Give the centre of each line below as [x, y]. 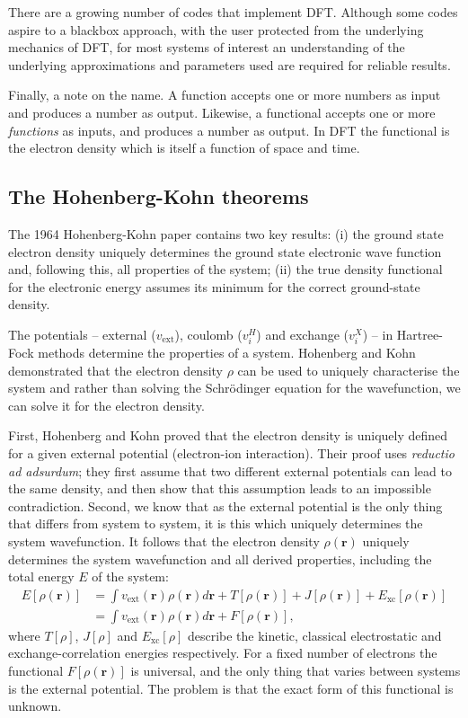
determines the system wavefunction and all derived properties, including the [220, 558]
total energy [41, 576]
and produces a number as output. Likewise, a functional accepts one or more [222, 112]
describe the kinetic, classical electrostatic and [314, 635]
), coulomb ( [208, 334]
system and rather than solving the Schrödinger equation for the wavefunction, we [234, 388]
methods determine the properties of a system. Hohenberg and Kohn [227, 353]
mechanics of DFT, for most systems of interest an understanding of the [207, 47]
